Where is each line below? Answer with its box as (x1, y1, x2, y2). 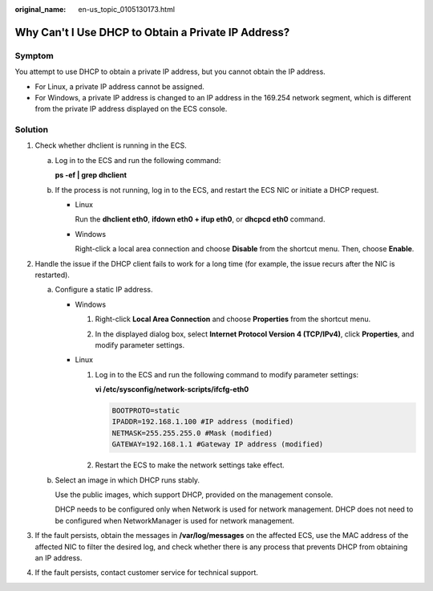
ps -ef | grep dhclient (55, 170, 127, 180)
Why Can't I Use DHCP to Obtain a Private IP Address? (14, 25, 290, 39)
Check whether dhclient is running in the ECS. (34, 141, 188, 150)
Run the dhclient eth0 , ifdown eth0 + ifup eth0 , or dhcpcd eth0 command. (75, 214, 326, 224)
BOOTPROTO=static (111, 406, 180, 415)
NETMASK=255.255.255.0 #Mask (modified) (111, 428, 273, 438)
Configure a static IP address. (55, 285, 153, 295)
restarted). (34, 270, 70, 279)
